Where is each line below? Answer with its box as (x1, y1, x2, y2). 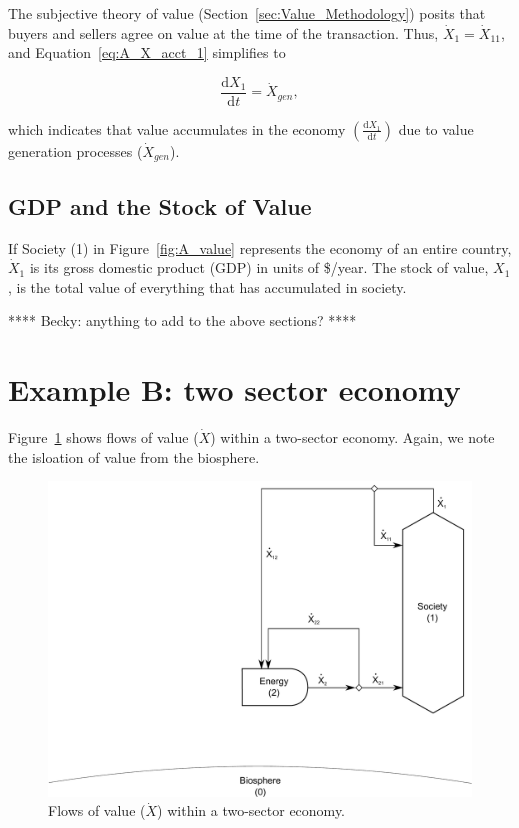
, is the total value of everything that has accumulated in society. (8, 276, 407, 297)
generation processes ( (8, 140, 143, 161)
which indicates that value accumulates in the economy (8, 118, 346, 139)
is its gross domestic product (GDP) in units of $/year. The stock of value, (29, 257, 489, 278)
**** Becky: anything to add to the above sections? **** (8, 310, 357, 331)
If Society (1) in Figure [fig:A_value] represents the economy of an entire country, (8, 237, 512, 258)
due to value (398, 118, 474, 139)
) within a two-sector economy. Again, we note (210, 427, 495, 447)
